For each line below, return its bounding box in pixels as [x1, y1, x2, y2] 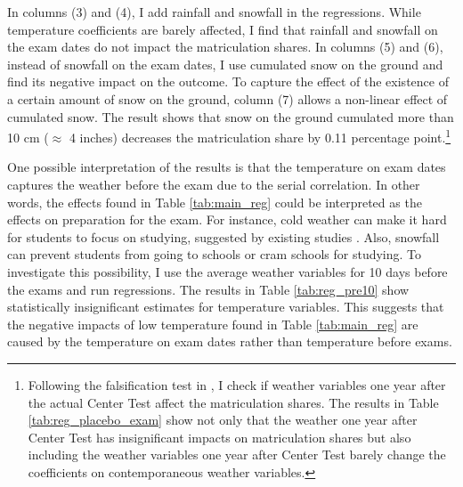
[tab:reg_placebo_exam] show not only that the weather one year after [28, 410, 418, 429]
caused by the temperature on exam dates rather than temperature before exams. [7, 332, 452, 351]
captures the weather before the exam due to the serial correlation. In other [7, 175, 420, 193]
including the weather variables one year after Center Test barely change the [28, 445, 446, 464]
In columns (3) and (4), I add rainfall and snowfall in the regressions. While [7, 3, 421, 20]
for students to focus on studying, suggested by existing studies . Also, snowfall [7, 227, 440, 246]
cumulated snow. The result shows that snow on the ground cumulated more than [7, 107, 454, 126]
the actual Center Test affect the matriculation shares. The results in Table [28, 393, 439, 411]
